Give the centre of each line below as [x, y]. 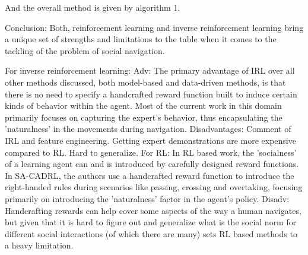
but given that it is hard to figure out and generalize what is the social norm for [151, 222]
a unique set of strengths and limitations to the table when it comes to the [141, 39]
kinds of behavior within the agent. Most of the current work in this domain [143, 106]
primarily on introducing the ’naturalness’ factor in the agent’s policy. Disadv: [147, 198]
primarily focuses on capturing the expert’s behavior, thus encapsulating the [144, 117]
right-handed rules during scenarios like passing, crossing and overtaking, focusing [154, 187]
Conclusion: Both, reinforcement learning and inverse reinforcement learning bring [154, 27]
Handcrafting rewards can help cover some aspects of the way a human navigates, [153, 210]
